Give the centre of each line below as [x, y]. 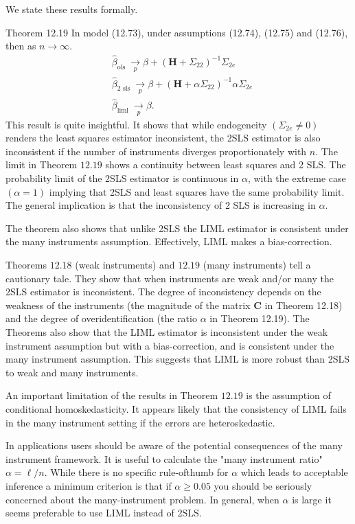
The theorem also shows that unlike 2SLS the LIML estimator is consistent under [177, 228]
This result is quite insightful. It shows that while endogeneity [136, 124]
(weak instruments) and [125, 265]
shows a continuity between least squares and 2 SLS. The [226, 164]
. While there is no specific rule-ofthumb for [136, 472]
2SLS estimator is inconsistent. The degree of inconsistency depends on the [163, 292]
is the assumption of [288, 395]
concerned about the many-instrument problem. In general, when [142, 499]
